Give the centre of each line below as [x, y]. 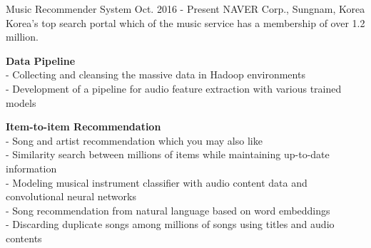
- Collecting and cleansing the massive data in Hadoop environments [156, 74]
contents [24, 238]
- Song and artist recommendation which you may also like [134, 140]
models [21, 102]
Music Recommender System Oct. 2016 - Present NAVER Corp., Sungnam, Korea [185, 9]
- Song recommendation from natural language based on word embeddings [168, 210]
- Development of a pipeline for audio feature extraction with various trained [174, 88]
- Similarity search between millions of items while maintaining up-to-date [168, 154]
